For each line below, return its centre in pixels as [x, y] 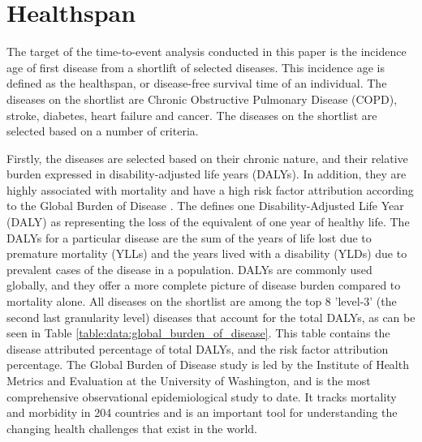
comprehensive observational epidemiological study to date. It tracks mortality [202, 396]
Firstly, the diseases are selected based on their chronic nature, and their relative [207, 158]
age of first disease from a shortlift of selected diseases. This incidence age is [196, 67]
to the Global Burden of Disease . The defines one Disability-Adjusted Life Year [205, 206]
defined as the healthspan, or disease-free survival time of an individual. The [197, 83]
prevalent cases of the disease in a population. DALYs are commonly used [189, 269]
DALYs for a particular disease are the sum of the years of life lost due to [189, 237]
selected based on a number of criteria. [103, 131]
